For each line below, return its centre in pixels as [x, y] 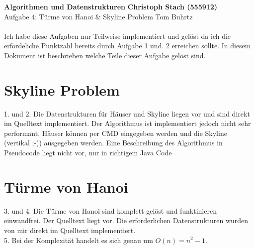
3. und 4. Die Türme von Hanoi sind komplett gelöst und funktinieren [110, 210]
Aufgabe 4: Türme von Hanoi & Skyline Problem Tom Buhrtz [98, 16]
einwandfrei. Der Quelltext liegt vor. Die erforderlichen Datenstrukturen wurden [126, 220]
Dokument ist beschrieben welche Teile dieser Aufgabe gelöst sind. [105, 55]
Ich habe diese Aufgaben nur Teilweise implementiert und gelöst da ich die [118, 36]
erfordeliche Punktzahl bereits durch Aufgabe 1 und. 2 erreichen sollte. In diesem [127, 46]
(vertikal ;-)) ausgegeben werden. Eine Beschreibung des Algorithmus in [113, 143]
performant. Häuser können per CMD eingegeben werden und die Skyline [116, 133]
